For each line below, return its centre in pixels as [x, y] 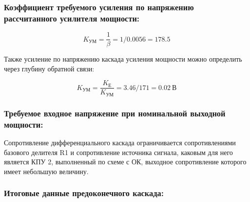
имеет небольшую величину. [46, 171]
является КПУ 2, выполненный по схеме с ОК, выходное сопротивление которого [125, 162]
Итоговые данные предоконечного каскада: [84, 193]
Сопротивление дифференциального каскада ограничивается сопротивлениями [120, 143]
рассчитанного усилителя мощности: [72, 18]
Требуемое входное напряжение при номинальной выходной [115, 113]
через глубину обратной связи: [49, 68]
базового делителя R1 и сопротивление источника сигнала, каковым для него [118, 152]
